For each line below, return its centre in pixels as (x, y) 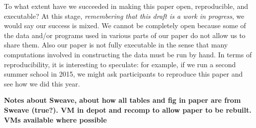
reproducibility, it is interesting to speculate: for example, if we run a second (120, 64)
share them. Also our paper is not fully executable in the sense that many (116, 45)
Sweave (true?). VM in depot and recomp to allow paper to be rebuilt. (128, 109)
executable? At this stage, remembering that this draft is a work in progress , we (124, 16)
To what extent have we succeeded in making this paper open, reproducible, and (126, 6)
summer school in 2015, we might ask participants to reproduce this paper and (124, 74)
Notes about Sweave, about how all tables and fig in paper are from (123, 100)
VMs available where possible (55, 119)
